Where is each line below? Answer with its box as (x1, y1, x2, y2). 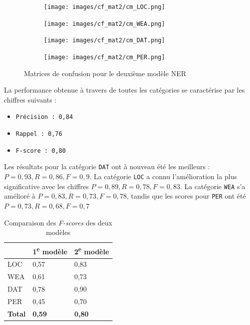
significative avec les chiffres (4, 181, 89, 191)
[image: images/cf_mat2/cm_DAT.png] (44, 37, 165, 44)
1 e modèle (32, 244, 68, 256)
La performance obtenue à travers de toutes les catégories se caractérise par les (4, 85, 245, 95)
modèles (46, 227, 71, 237)
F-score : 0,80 (15, 147, 66, 154)
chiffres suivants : (4, 94, 57, 105)
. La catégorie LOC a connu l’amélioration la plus (89, 171, 237, 182)
